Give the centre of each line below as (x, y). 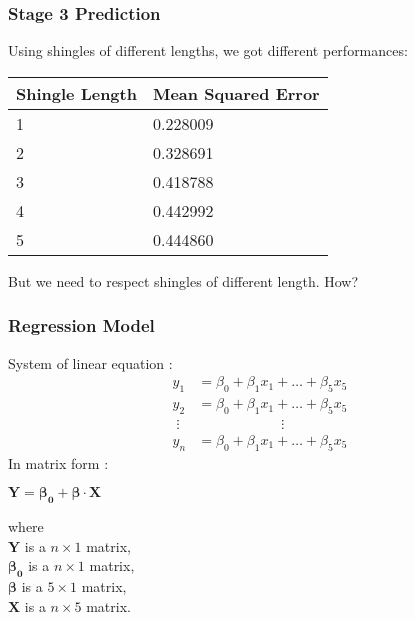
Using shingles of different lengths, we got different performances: (208, 50)
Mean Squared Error (236, 93)
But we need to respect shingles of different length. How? (183, 280)
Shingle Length (76, 93)
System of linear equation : (90, 362)
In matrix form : (58, 462)
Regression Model (81, 325)
